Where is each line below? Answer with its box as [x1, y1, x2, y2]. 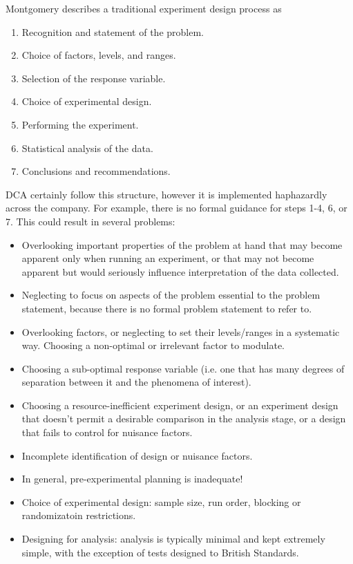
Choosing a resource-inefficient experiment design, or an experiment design [21, 397, 338, 412]
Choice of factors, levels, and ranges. [21, 48, 176, 62]
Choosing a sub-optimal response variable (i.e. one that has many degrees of [21, 361, 345, 375]
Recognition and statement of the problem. [21, 24, 204, 39]
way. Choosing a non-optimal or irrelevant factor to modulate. [21, 338, 285, 352]
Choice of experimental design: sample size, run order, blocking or [21, 494, 301, 509]
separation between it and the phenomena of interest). [21, 375, 251, 389]
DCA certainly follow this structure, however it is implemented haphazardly [6, 187, 327, 201]
